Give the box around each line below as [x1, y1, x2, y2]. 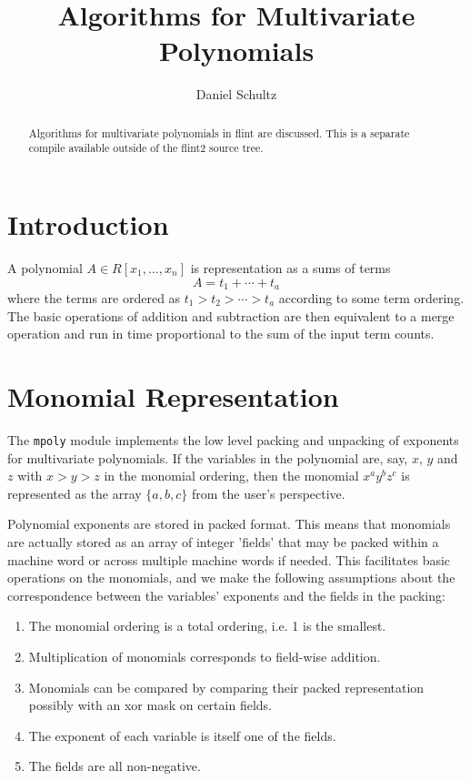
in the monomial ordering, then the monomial [104, 466, 359, 485]
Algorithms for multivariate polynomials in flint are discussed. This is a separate [28, 125, 410, 140]
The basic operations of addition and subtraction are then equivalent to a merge [7, 306, 455, 325]
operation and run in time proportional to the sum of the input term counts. [7, 324, 435, 343]
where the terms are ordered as [7, 289, 181, 307]
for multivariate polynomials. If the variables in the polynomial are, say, [7, 448, 408, 467]
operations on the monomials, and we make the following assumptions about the [7, 568, 455, 587]
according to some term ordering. [278, 289, 465, 307]
